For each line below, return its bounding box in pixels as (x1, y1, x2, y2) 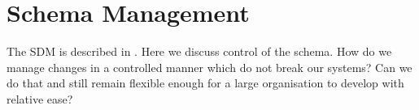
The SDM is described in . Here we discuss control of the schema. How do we (7, 43, 392, 60)
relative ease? (7, 90, 73, 107)
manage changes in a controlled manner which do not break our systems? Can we (7, 58, 412, 75)
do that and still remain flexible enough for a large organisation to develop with (7, 74, 404, 91)
